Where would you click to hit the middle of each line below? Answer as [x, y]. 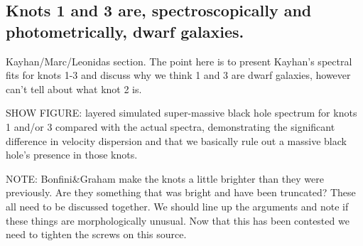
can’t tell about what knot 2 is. [74, 89]
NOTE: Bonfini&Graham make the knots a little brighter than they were [165, 178]
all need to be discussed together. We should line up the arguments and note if [177, 206]
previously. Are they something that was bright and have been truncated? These [181, 192]
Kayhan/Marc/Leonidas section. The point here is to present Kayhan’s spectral [179, 61]
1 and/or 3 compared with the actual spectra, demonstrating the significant [170, 126]
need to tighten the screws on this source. [96, 234]
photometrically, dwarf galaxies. [125, 31]
